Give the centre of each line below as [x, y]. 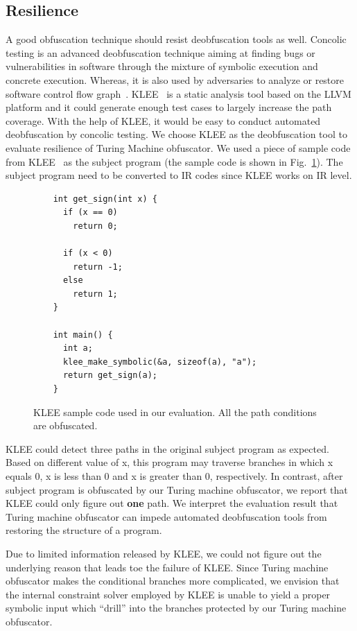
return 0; [95, 226]
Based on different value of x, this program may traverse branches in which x [169, 462]
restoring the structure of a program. [84, 530]
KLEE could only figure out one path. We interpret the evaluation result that [172, 503]
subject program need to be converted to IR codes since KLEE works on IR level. [179, 175]
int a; [78, 348]
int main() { [83, 335]
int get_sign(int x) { [105, 199]
